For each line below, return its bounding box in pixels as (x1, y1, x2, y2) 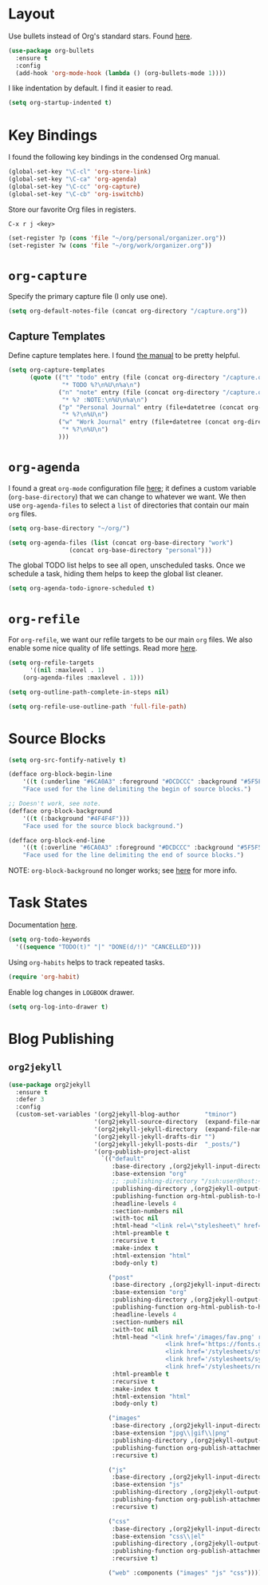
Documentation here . (8, 920, 78, 930)
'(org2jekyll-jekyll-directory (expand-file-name (93, 1125, 266, 1133)
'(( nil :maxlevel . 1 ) (29, 667, 105, 675)
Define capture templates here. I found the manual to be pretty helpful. (8, 351, 241, 360)
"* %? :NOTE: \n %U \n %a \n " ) (61, 396, 148, 404)
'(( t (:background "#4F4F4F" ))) (22, 814, 130, 822)
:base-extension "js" (111, 1480, 183, 1489)
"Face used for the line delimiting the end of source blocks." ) (22, 851, 245, 859)
